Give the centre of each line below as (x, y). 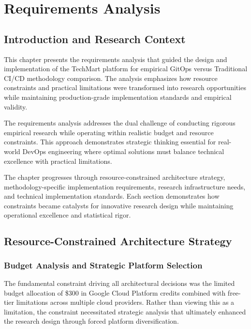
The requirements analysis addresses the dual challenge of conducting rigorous (120, 123)
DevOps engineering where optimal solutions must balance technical (123, 151)
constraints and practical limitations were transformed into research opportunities (125, 87)
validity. (16, 106)
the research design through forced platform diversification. (91, 321)
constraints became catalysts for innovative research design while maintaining (119, 205)
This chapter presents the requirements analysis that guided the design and (116, 59)
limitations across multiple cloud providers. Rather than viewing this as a (125, 302)
